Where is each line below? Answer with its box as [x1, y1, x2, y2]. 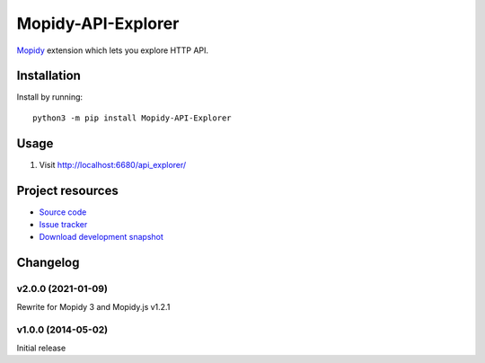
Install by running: [16, 92, 84, 102]
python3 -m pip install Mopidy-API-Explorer [32, 112, 233, 123]
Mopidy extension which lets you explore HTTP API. [16, 45, 209, 56]
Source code [39, 207, 87, 217]
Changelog [16, 255, 80, 270]
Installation [16, 68, 81, 84]
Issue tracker [39, 219, 88, 230]
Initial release [16, 342, 66, 353]
